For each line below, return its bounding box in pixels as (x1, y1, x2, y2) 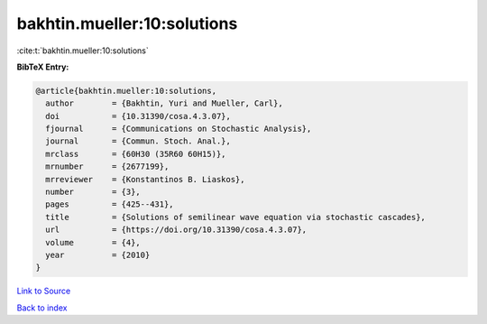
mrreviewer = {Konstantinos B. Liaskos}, (45, 174, 245, 184)
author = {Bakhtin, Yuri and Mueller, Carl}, (45, 98, 283, 108)
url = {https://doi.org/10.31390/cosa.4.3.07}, (45, 225, 308, 235)
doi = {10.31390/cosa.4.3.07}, (45, 111, 232, 121)
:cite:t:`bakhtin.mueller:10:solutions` (16, 45, 149, 56)
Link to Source (16, 285, 71, 297)
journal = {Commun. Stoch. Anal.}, (45, 136, 232, 146)
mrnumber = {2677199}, (45, 162, 170, 171)
